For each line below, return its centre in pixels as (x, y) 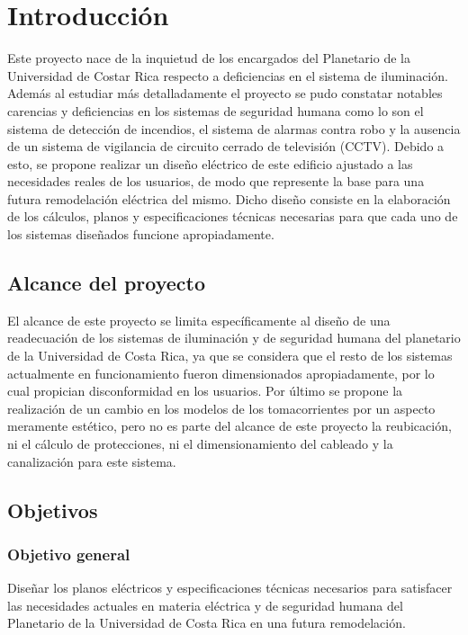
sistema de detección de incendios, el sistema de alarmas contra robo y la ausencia (234, 128)
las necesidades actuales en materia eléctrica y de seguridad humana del (205, 605)
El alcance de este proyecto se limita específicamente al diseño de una (199, 320)
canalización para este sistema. (92, 461)
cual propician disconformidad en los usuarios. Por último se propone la (205, 391)
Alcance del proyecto (107, 283)
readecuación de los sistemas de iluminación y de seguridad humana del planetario (234, 338)
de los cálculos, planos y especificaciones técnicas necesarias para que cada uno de (233, 216)
